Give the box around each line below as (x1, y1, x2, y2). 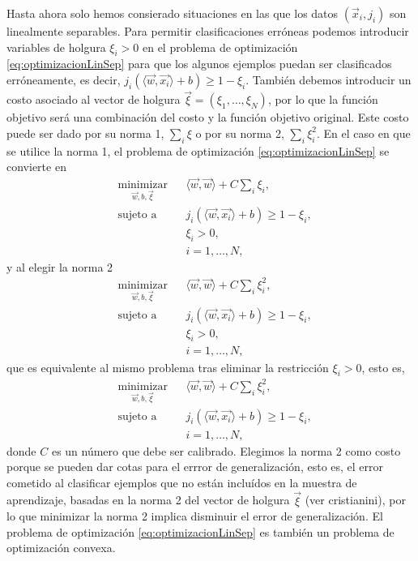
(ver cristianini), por (305, 491, 406, 508)
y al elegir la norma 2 (6, 258, 113, 275)
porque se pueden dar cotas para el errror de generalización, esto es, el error (6, 458, 384, 475)
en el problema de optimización (142, 38, 298, 55)
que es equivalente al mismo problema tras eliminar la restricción (6, 358, 329, 375)
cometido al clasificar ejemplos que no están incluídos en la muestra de (6, 473, 357, 490)
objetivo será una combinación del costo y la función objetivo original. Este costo (6, 109, 409, 126)
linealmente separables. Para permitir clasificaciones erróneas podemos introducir (6, 23, 409, 39)
